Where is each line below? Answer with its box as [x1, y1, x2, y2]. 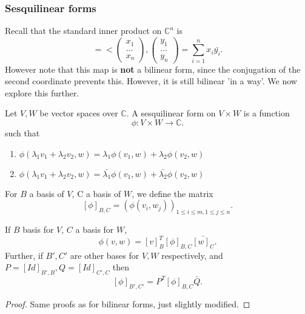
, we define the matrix [132, 187, 213, 199]
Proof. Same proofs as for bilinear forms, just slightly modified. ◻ [5, 297, 250, 310]
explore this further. [5, 86, 79, 99]
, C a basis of [72, 187, 121, 199]
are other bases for [70, 249, 139, 261]
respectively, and [161, 249, 223, 261]
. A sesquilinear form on [126, 107, 216, 119]
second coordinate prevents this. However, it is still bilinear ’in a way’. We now [5, 75, 297, 87]
